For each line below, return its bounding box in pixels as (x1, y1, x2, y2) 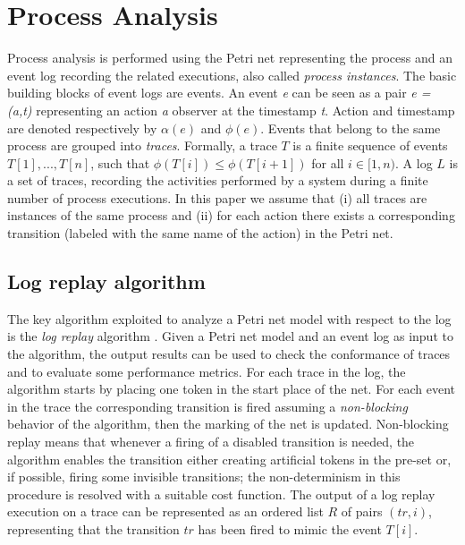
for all (311, 153, 344, 172)
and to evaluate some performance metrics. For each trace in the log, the (7, 362, 406, 380)
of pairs (341, 502, 383, 521)
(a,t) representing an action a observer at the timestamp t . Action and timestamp (7, 100, 455, 119)
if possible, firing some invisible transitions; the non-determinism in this (7, 467, 401, 486)
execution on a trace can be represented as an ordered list (7, 502, 324, 521)
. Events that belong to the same (260, 118, 441, 137)
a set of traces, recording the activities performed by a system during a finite (7, 171, 428, 190)
